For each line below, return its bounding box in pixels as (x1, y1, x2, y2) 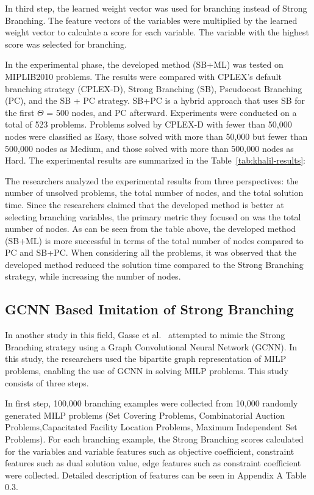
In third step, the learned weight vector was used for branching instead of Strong (5, 2, 307, 14)
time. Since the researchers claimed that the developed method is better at (5, 198, 284, 211)
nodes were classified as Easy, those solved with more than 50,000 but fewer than (5, 129, 308, 142)
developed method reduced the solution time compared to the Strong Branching (5, 258, 304, 270)
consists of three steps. (5, 376, 89, 389)
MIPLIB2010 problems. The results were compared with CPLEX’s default (5, 70, 282, 82)
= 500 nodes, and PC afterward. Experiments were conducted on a (46, 106, 297, 118)
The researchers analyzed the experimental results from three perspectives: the (5, 174, 299, 187)
